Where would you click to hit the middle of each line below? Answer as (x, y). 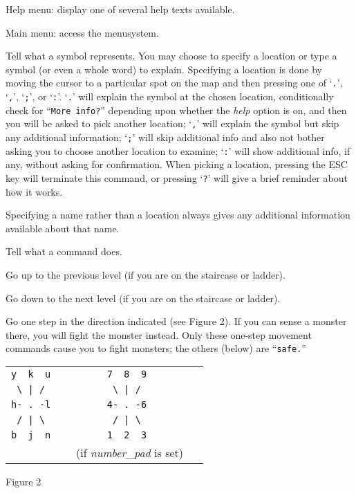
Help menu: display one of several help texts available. (120, 9)
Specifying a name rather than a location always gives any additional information (178, 215)
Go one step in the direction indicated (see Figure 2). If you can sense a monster (176, 321)
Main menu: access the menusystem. (82, 32)
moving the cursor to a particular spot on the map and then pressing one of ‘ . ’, (174, 83)
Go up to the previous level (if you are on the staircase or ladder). (146, 274)
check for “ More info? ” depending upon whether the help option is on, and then (176, 110)
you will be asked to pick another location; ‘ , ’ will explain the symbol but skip (172, 123)
